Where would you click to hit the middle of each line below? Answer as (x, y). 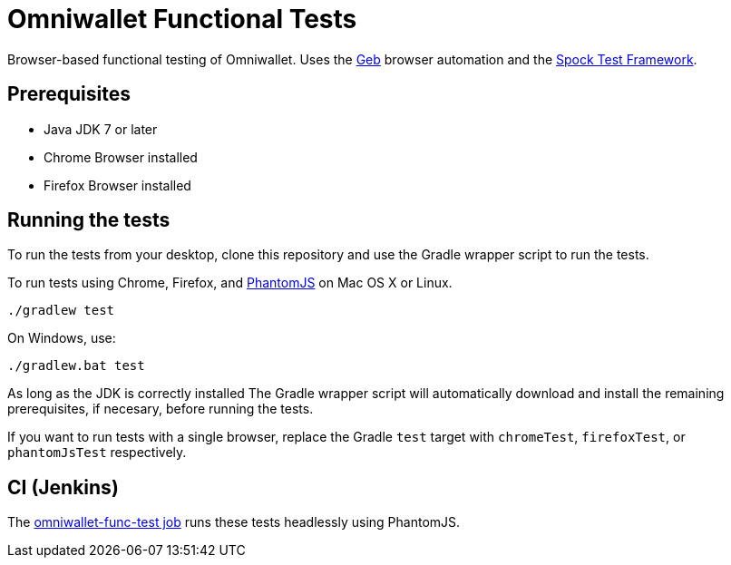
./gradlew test (61, 311)
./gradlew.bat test (76, 366)
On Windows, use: (62, 338)
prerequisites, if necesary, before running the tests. (161, 409)
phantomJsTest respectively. (97, 453)
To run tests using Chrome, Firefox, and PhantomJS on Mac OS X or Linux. (230, 283)
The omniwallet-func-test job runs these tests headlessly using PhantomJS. (234, 522)
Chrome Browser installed (121, 157)
